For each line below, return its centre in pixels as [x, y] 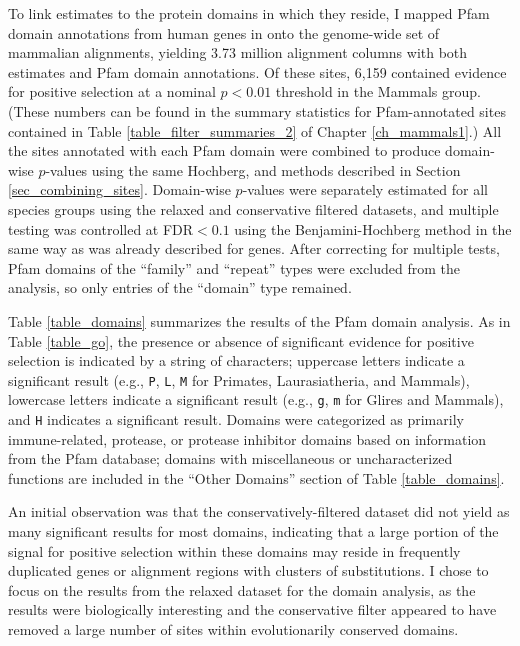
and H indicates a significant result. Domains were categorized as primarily [236, 419]
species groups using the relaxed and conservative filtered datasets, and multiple [253, 208]
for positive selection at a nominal [112, 91]
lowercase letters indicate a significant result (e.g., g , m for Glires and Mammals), [256, 399]
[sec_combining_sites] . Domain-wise [119, 189]
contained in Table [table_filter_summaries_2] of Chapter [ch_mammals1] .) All [255, 130]
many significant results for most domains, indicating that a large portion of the [253, 531]
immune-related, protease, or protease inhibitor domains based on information [247, 438]
